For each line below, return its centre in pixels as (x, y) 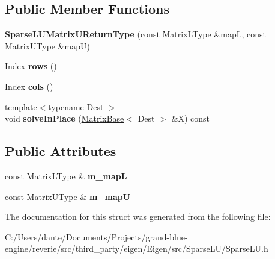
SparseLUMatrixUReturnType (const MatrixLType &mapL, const (135, 34)
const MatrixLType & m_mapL (66, 176)
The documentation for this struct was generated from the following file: (138, 217)
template (21, 106)
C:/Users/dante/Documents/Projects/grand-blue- (96, 236)
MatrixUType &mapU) (48, 45)
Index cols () (29, 86)
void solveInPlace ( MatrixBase (65, 118)
